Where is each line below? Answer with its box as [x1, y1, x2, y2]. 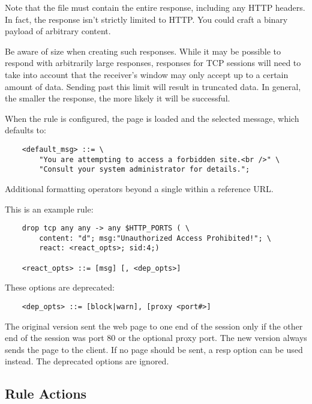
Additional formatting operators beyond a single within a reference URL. [5, 182, 274, 194]
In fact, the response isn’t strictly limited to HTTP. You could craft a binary [5, 13, 288, 25]
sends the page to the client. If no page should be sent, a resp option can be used [5, 343, 303, 355]
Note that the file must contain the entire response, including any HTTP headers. [5, 1, 305, 13]
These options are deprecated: [5, 281, 115, 294]
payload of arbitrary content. [5, 25, 111, 37]
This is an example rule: [5, 202, 94, 215]
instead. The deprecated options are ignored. [5, 355, 169, 367]
